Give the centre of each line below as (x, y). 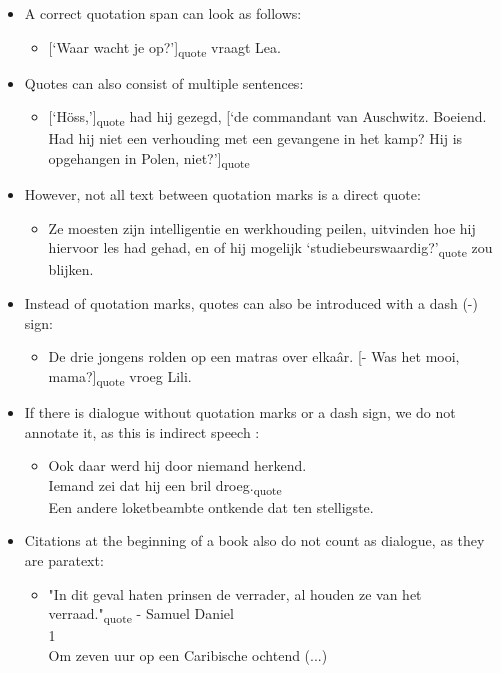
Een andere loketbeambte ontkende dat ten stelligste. (211, 506)
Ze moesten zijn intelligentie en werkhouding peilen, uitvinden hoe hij (262, 227)
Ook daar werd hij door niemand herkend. (177, 465)
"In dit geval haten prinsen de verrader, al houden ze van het (235, 593)
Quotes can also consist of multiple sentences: (164, 82)
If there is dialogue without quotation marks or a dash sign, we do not (240, 411)
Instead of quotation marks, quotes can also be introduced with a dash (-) (251, 303)
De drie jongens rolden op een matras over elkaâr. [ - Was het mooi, (254, 356)
